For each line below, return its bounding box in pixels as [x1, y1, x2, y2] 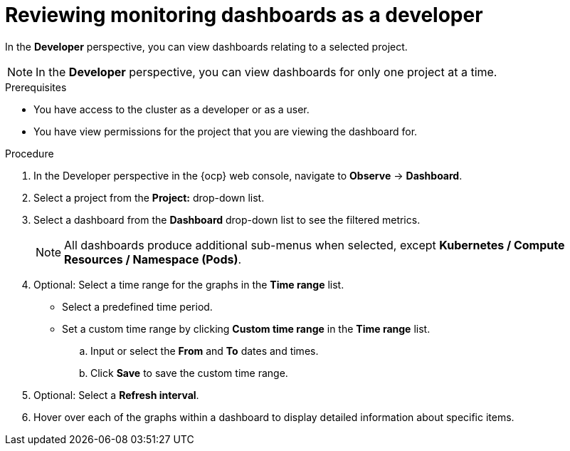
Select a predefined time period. [62, 300, 213, 313]
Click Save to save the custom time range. [90, 366, 288, 379]
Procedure [5, 147, 54, 160]
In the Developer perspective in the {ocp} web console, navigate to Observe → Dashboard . [33, 169, 463, 182]
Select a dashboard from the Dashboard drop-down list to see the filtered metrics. [33, 213, 421, 226]
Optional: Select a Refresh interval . [33, 388, 199, 401]
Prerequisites [5, 81, 67, 93]
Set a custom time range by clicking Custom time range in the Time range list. [62, 322, 431, 335]
